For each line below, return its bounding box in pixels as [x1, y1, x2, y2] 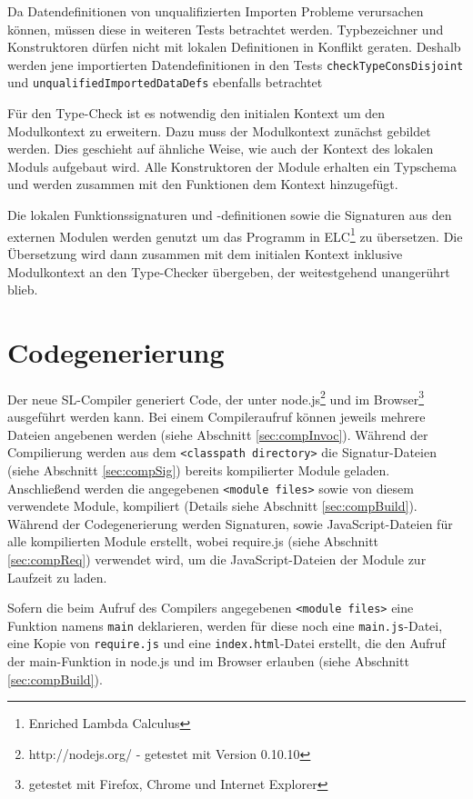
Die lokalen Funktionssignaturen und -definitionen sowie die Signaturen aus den [7, 205, 452, 225]
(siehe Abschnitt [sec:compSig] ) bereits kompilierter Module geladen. [7, 460, 390, 479]
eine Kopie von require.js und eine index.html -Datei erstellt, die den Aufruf [7, 634, 446, 653]
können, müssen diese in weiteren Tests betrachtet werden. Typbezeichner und [7, 19, 444, 38]
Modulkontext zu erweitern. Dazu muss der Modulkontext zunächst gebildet [7, 121, 431, 140]
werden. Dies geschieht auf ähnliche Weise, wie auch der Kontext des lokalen [7, 139, 434, 158]
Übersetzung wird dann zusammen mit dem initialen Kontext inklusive [7, 244, 403, 263]
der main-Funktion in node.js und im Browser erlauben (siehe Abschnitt [7, 652, 409, 671]
